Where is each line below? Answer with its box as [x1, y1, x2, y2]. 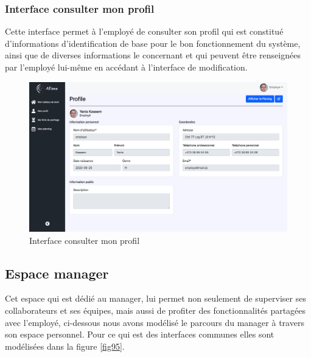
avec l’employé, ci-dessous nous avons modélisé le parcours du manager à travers [5, 316, 304, 328]
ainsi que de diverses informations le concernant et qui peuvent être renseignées [5, 49, 301, 61]
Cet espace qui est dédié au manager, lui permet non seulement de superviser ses [5, 292, 306, 305]
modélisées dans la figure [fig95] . [5, 339, 125, 352]
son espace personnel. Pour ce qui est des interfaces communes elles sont [5, 328, 274, 341]
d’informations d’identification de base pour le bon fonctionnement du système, [5, 36, 301, 49]
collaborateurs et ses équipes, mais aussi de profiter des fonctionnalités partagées [5, 303, 306, 316]
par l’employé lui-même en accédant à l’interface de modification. [5, 61, 248, 73]
